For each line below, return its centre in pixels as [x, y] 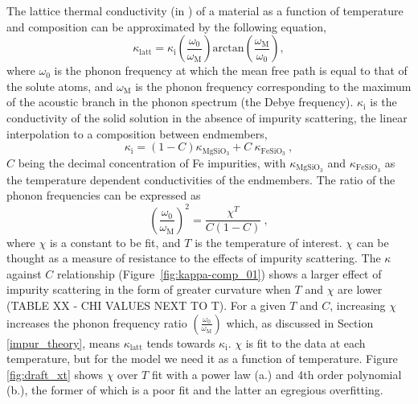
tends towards [181, 342]
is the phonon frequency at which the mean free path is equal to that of [231, 70]
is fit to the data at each [305, 342]
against [24, 273]
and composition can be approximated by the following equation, [166, 26]
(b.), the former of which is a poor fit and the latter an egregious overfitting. [195, 390]
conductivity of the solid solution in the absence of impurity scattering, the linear [207, 117]
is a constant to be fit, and [115, 242]
